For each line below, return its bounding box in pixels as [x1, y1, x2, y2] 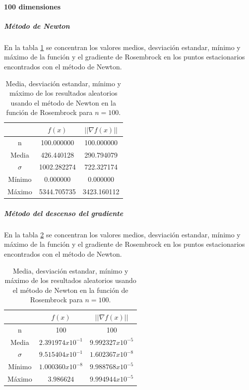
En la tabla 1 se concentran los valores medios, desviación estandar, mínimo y [4, 42, 241, 52]
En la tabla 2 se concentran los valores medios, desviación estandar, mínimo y [4, 229, 241, 239]
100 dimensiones [4, 1, 61, 11]
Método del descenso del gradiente [4, 208, 124, 218]
